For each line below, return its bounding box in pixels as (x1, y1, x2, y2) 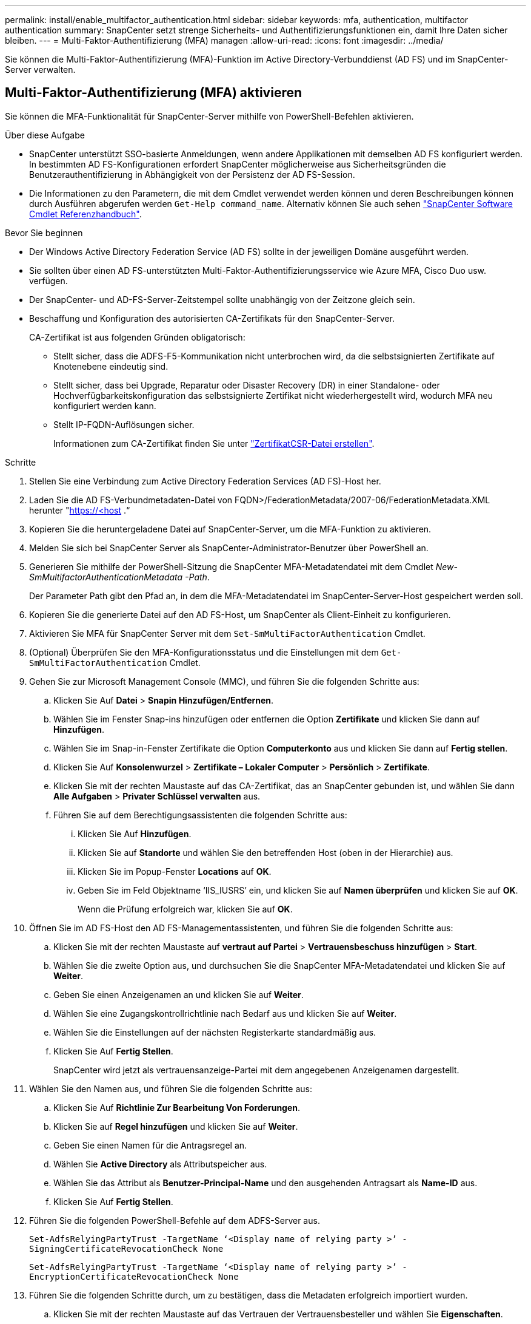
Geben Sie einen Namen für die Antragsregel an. (53, 1139, 247, 1150)
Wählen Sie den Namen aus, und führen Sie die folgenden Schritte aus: (29, 1083, 312, 1094)
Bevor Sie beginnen (5, 227, 83, 238)
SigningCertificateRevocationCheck (29, 1243, 198, 1254)
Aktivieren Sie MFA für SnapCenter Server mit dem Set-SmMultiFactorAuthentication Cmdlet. (29, 628, 426, 639)
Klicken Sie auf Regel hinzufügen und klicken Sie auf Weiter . (53, 1121, 298, 1132)
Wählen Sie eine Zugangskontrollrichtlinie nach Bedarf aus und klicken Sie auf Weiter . (53, 1008, 397, 1019)
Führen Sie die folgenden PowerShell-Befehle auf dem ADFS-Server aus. (29, 1215, 320, 1226)
